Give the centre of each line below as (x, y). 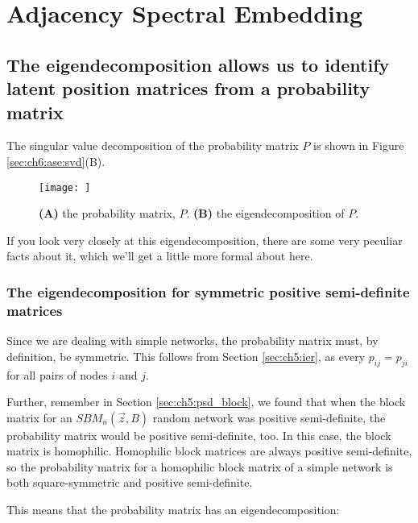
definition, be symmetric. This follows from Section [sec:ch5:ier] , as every (186, 356)
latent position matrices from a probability (188, 88)
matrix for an (39, 417)
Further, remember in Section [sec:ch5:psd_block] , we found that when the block (206, 402)
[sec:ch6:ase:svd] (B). (56, 161)
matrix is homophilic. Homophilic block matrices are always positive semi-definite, (209, 451)
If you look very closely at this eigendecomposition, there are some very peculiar (205, 240)
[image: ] (65, 187)
